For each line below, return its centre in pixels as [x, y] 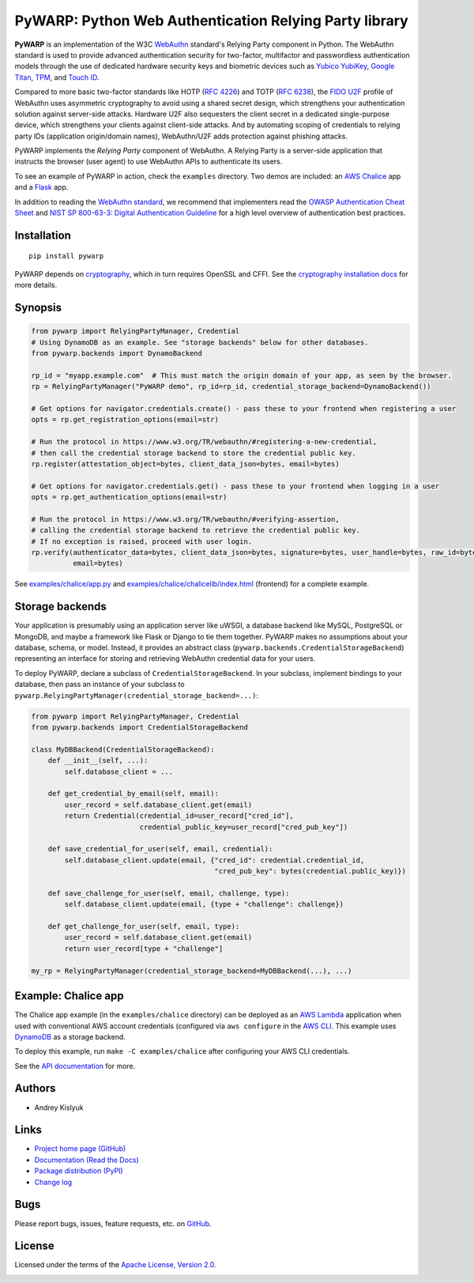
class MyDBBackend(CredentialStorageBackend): [123, 749]
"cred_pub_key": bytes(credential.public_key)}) [310, 871]
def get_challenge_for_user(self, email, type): [144, 926]
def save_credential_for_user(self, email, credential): [160, 849]
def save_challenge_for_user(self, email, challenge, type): [169, 893]
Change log [53, 1182]
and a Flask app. [41, 187]
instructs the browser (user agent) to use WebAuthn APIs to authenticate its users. [149, 161]
